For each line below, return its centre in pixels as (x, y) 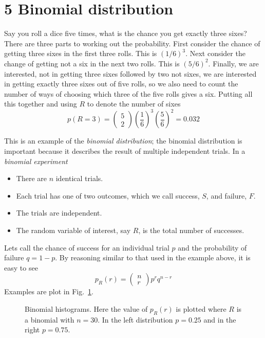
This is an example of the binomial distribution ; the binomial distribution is (123, 141)
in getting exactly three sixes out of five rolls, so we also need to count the (121, 84)
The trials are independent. (59, 213)
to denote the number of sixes (134, 104)
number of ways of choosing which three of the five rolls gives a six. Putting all (128, 93)
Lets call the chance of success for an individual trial (87, 247)
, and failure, (226, 195)
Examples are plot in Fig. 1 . (49, 291)
